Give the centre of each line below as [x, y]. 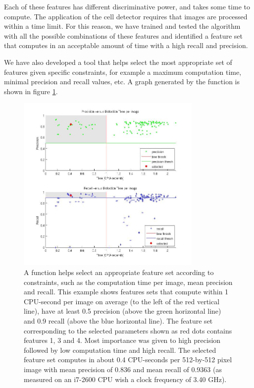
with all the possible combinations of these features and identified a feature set [123, 35]
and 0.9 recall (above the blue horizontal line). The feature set [118, 320]
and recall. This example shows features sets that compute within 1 [126, 292]
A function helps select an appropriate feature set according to [119, 272]
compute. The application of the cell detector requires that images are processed [126, 16]
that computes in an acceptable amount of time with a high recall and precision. [126, 45]
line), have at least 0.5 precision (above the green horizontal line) [123, 311]
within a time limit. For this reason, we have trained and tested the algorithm [122, 26]
